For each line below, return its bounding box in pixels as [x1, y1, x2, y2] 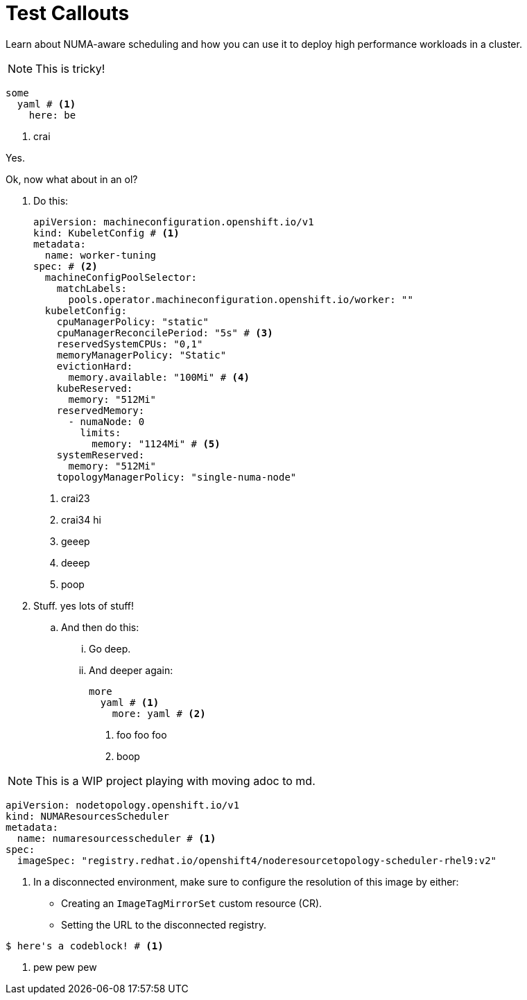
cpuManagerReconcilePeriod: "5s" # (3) [56, 327, 273, 338]
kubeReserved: [56, 382, 133, 394]
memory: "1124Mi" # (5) [92, 438, 221, 449]
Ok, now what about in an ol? [6, 173, 138, 185]
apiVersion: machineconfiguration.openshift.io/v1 [33, 216, 314, 227]
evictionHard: [56, 360, 133, 372]
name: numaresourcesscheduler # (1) [17, 832, 216, 844]
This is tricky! [35, 61, 105, 76]
